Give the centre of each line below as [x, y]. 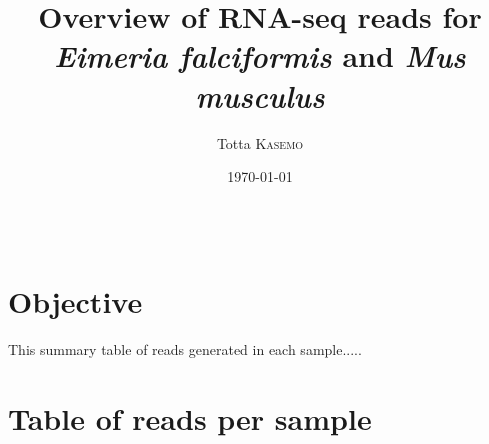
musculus [260, 95]
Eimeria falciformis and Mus [260, 56]
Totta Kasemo [260, 142]
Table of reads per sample [190, 417]
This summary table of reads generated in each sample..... [185, 348]
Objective [75, 300]
